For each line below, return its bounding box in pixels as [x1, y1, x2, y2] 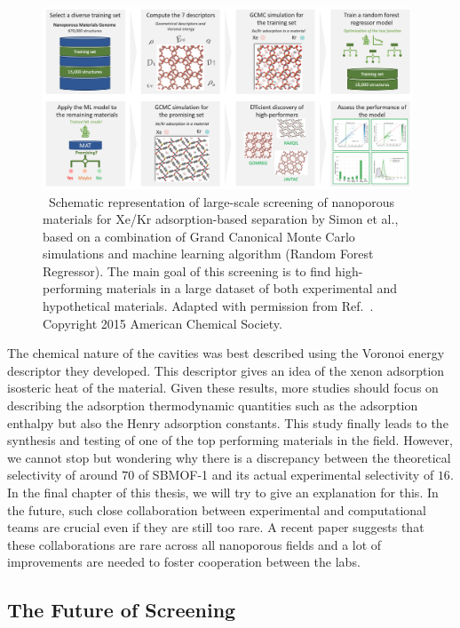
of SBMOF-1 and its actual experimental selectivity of [138, 465, 434, 484]
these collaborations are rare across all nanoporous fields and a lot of [7, 535, 382, 553]
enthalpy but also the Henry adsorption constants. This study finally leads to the [7, 413, 448, 432]
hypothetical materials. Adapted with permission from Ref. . [43, 297, 374, 315]
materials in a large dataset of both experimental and [106, 279, 397, 298]
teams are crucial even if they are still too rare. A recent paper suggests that [7, 518, 424, 537]
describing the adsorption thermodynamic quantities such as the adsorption [7, 396, 418, 415]
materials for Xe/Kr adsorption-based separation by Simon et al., [43, 210, 399, 228]
